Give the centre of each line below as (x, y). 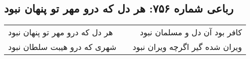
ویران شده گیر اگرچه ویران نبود (187, 47)
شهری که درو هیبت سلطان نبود (62, 47)
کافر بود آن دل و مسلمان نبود (191, 32)
